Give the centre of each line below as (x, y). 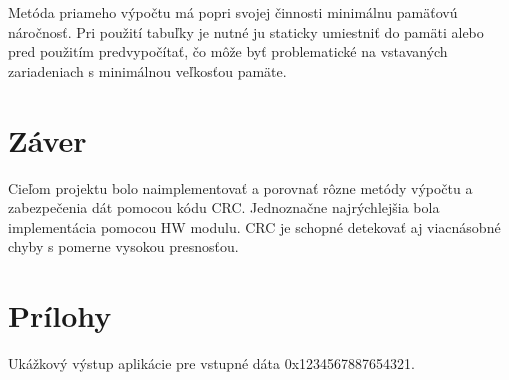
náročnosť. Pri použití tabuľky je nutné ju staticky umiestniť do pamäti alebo (246, 31)
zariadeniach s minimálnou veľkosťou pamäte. (147, 70)
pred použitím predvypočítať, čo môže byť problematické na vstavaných (228, 51)
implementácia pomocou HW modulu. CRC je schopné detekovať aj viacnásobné (254, 226)
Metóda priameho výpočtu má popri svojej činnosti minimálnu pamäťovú (233, 12)
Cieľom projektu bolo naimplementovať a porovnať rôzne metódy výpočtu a (240, 187)
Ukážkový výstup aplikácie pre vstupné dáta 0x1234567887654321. (211, 363)
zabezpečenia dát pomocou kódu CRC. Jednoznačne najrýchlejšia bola (224, 207)
